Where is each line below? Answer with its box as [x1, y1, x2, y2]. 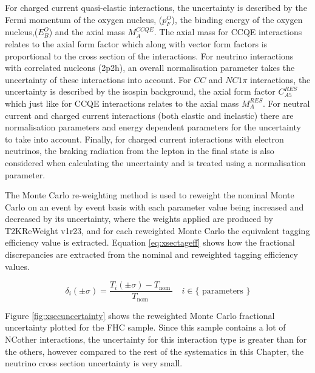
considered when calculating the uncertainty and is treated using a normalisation [5, 156, 306, 169]
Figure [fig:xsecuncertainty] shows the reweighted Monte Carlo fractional [5, 309, 275, 321]
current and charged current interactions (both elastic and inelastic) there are [5, 109, 294, 121]
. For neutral [263, 96, 310, 109]
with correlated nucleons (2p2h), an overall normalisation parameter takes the [5, 61, 295, 74]
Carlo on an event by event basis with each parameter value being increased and [5, 200, 304, 213]
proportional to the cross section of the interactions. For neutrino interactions [5, 49, 294, 62]
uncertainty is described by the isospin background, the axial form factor [5, 85, 276, 98]
